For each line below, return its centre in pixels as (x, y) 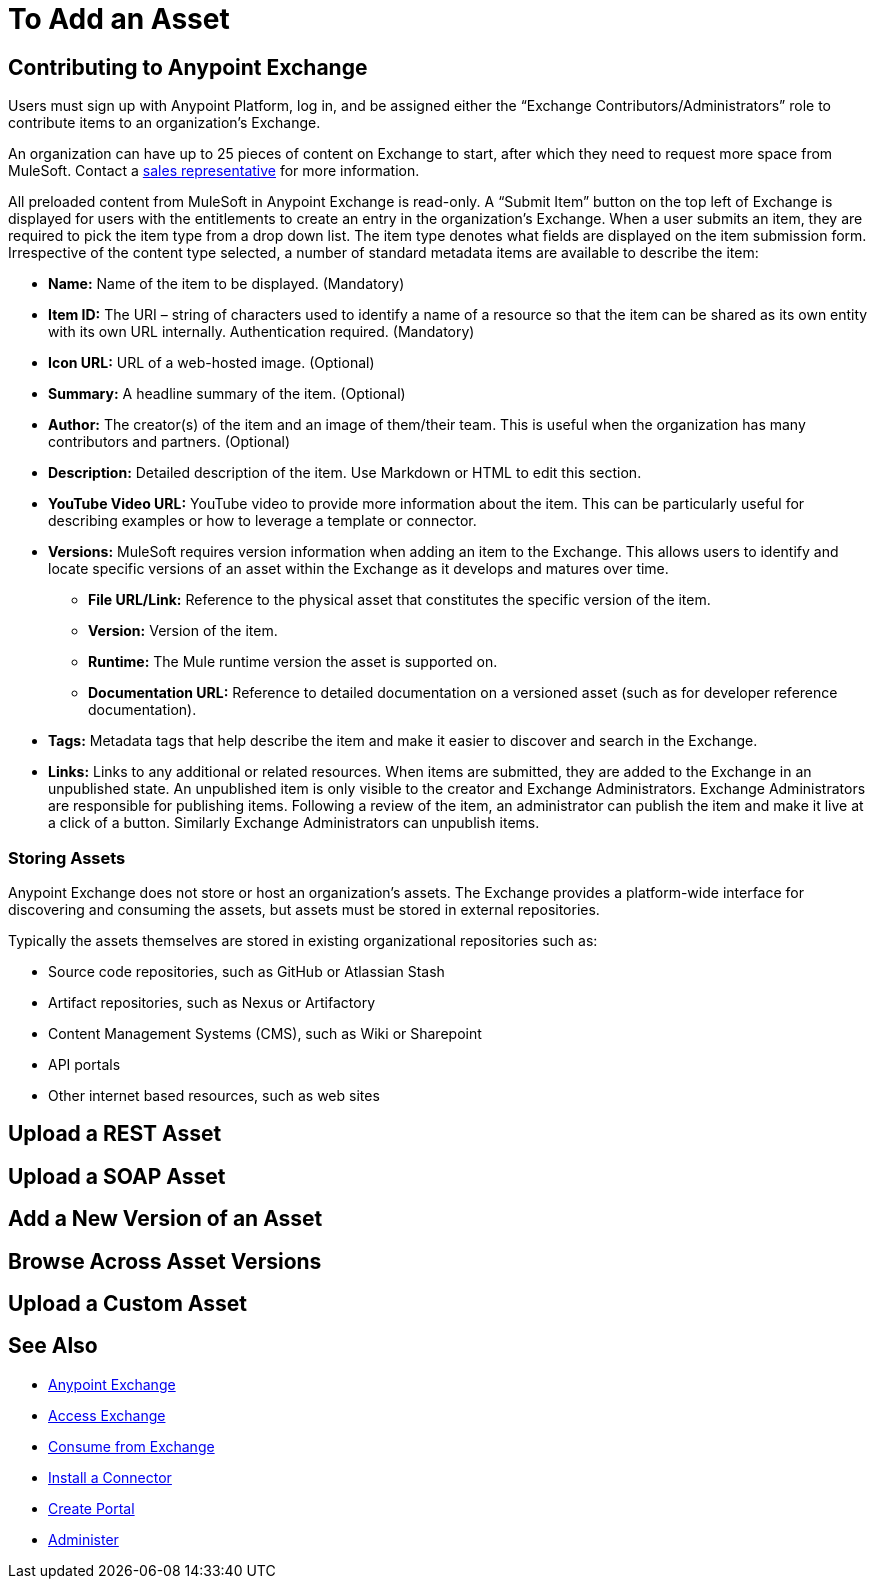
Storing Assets (67, 857)
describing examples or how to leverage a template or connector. (262, 521)
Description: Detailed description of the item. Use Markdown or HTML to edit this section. (345, 473)
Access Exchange (107, 1415)
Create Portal (91, 1508)
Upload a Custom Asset (127, 1304)
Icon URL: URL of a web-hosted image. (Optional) (211, 363)
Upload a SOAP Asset (117, 1176)
